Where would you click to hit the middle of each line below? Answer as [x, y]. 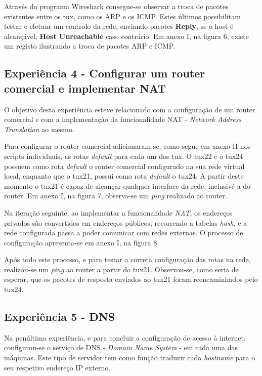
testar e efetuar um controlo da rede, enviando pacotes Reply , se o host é [119, 26]
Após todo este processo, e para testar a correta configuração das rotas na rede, [127, 259]
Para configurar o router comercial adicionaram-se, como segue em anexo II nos [127, 146]
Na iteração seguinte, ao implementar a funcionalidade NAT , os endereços [118, 212]
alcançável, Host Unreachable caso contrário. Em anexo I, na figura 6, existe [126, 36]
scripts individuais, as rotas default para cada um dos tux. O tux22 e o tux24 [124, 156]
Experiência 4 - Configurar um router [105, 73]
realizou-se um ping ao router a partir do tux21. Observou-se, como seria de [121, 269]
